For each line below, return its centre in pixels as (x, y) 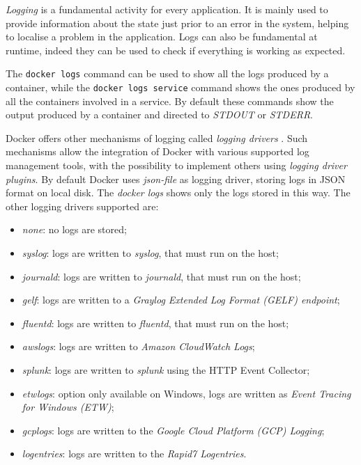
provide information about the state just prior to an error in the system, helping (177, 23)
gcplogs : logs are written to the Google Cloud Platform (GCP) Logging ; (173, 430)
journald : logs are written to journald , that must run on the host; (161, 276)
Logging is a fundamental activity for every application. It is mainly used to (167, 9)
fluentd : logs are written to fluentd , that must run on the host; (155, 323)
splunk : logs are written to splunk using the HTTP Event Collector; (166, 370)
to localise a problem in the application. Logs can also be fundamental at (162, 37)
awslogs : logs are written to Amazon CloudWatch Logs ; (138, 346)
